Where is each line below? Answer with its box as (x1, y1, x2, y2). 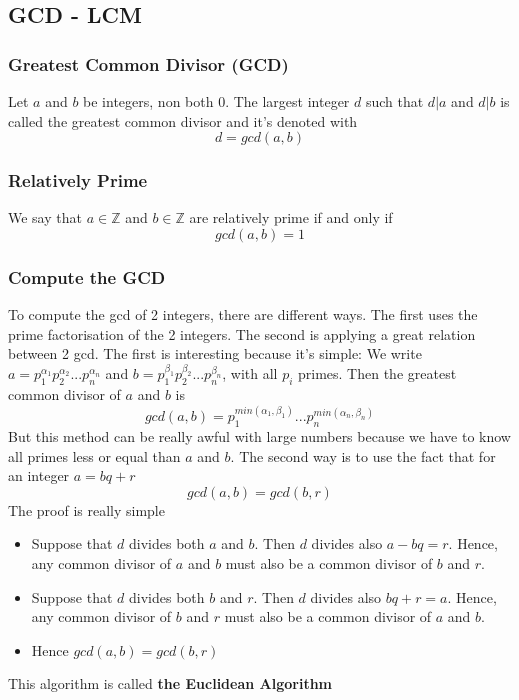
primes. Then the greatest (298, 363, 457, 384)
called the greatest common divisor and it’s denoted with (8, 110, 358, 131)
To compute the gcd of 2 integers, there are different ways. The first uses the (8, 304, 478, 325)
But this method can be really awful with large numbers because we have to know (8, 426, 511, 447)
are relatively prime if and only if (189, 207, 393, 228)
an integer (8, 465, 70, 486)
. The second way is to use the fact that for (230, 445, 496, 466)
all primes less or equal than (8, 445, 181, 466)
